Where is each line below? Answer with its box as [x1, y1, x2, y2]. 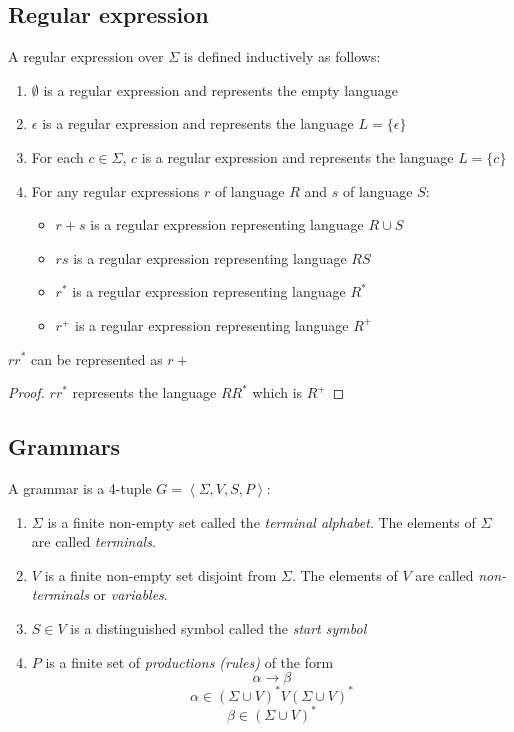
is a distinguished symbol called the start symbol [70, 617, 367, 638]
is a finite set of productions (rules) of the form [45, 651, 334, 672]
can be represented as [31, 348, 163, 369]
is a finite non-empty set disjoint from [44, 564, 277, 585]
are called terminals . [31, 531, 156, 552]
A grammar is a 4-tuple [8, 477, 152, 498]
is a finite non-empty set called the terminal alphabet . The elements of [47, 511, 476, 532]
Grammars [8, 431, 121, 462]
